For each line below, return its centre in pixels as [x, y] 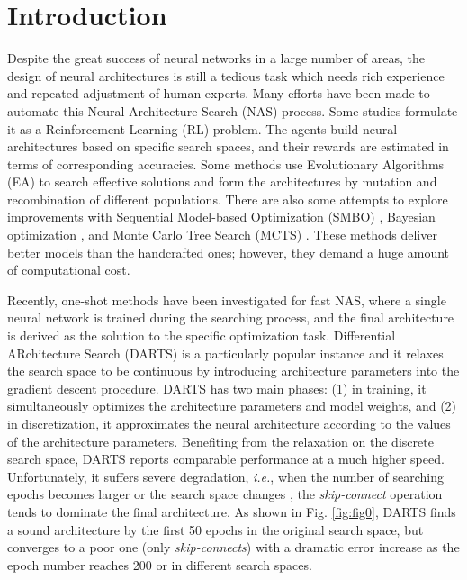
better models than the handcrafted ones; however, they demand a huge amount [229, 252]
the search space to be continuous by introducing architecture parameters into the [233, 371]
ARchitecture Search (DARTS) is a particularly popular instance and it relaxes [225, 353]
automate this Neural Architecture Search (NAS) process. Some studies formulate [233, 110]
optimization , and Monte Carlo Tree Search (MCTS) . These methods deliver [222, 235]
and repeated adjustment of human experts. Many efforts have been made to [219, 93]
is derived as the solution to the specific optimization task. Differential [202, 335]
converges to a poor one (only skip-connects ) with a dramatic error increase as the [233, 547]
